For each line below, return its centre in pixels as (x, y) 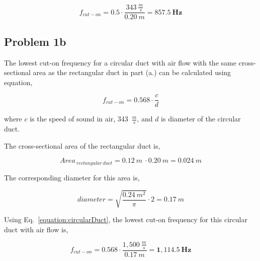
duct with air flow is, (36, 229)
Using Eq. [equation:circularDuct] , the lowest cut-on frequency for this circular (126, 219)
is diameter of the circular (201, 119)
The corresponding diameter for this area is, (72, 177)
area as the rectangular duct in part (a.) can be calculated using (132, 72)
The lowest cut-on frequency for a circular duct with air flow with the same (120, 62)
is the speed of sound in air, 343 (79, 119)
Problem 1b (35, 41)
